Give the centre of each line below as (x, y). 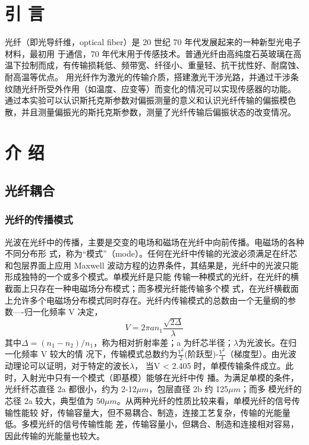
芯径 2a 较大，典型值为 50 (55, 400)
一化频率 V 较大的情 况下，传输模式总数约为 (91, 354)
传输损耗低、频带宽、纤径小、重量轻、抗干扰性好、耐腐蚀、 (187, 65)
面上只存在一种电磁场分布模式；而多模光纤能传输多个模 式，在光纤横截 (152, 288)
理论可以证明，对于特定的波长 (71, 366)
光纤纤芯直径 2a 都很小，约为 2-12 (71, 389)
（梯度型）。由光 (257, 354)
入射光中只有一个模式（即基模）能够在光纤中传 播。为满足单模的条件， (160, 377)
